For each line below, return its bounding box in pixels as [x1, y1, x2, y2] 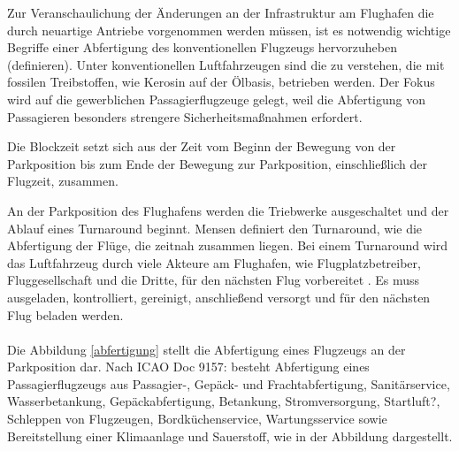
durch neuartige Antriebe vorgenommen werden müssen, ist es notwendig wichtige [7, 20, 451, 39]
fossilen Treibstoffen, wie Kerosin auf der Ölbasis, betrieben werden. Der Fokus [7, 73, 435, 91]
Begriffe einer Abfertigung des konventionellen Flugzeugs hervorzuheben [7, 38, 397, 57]
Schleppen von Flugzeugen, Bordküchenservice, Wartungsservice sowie [7, 409, 387, 428]
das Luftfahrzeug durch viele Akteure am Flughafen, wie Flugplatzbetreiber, [7, 253, 421, 271]
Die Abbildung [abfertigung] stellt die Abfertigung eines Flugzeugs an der [7, 340, 406, 358]
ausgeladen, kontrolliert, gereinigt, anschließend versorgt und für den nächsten [7, 287, 431, 306]
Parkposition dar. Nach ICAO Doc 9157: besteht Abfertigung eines [7, 357, 370, 376]
